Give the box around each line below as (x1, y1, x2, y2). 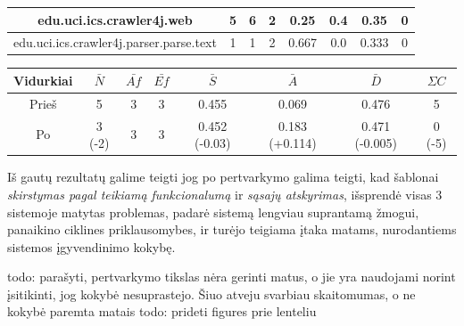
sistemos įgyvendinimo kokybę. (7, 237, 176, 256)
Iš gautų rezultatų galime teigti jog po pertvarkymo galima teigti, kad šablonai (7, 167, 439, 186)
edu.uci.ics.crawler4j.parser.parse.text (13, 33, 217, 52)
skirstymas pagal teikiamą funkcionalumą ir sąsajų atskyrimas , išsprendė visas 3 (7, 184, 443, 203)
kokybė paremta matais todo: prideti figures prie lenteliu (7, 302, 317, 321)
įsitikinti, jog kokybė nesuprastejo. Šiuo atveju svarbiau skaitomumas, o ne (7, 284, 416, 303)
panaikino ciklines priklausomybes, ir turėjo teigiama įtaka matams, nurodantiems (7, 220, 457, 239)
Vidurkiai (13, 70, 73, 89)
